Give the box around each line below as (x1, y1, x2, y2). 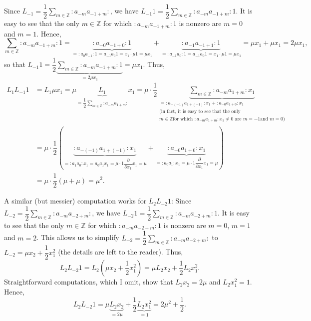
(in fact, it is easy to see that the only (159, 108, 241, 114)
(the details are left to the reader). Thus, (58, 246, 183, 257)
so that (4, 59, 25, 69)
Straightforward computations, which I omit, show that (4, 276, 173, 287)
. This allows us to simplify (36, 232, 119, 242)
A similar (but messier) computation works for (4, 195, 147, 206)
